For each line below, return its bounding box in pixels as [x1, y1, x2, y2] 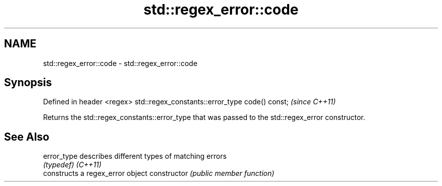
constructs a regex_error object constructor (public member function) [43, 169, 274, 178]
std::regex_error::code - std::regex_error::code [43, 58, 198, 68]
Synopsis [4, 76, 52, 89]
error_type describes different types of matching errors [43, 152, 227, 161]
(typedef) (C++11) [43, 160, 102, 169]
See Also [4, 130, 49, 143]
